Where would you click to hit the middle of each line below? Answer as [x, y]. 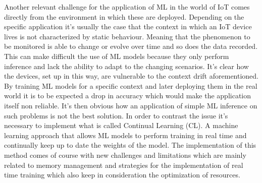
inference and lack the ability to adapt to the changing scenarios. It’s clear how [126, 66]
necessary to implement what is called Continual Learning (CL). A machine [121, 125]
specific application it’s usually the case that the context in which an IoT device [128, 26]
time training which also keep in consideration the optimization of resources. [122, 175]
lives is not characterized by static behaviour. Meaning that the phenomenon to [127, 36]
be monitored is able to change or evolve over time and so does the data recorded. [131, 46]
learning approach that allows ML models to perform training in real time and [125, 135]
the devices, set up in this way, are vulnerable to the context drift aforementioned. [131, 76]
